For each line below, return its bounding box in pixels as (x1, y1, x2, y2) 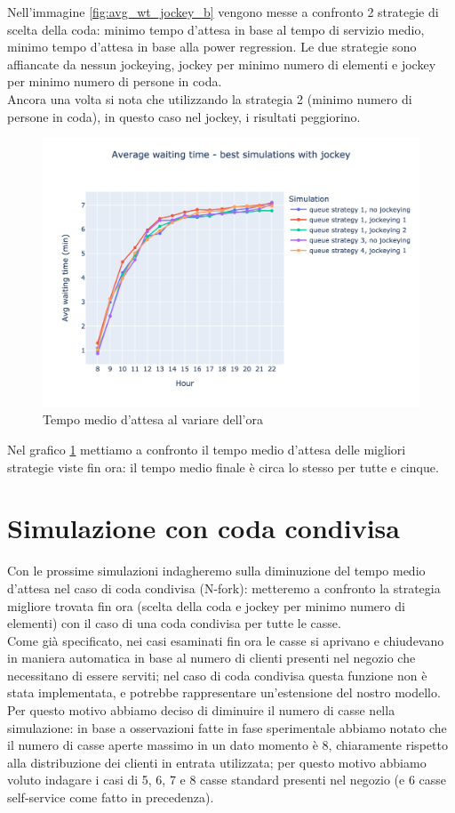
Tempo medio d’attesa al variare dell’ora (43, 410, 263, 429)
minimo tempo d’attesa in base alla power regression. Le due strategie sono (7, 37, 417, 56)
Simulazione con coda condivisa (7, 510, 400, 546)
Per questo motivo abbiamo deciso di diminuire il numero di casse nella (7, 701, 395, 720)
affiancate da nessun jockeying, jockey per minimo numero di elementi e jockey (7, 54, 436, 73)
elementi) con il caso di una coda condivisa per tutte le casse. (7, 614, 341, 632)
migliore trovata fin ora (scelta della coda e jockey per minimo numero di (7, 596, 405, 615)
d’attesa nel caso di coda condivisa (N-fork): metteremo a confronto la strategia (7, 578, 441, 597)
